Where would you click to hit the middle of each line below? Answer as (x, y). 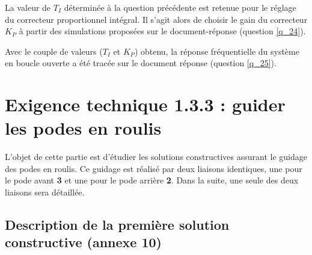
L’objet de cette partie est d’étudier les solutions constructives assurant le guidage (156, 157)
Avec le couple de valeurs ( (54, 51)
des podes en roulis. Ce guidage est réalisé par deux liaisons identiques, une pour (154, 168)
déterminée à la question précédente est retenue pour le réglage (180, 7)
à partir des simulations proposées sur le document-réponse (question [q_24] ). (162, 31)
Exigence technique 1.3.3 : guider (145, 104)
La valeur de (28, 7)
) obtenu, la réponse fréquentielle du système (217, 51)
